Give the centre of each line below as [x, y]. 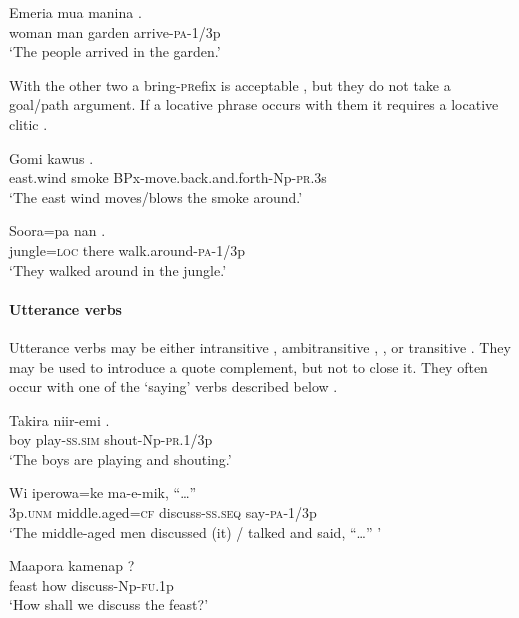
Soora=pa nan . [57, 230]
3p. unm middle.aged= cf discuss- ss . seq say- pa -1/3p [163, 512]
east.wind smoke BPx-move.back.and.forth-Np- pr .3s [168, 177]
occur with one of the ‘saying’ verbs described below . [173, 386]
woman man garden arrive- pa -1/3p [115, 31]
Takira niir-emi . [59, 419]
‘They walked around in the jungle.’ [118, 269]
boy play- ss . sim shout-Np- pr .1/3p [111, 439]
